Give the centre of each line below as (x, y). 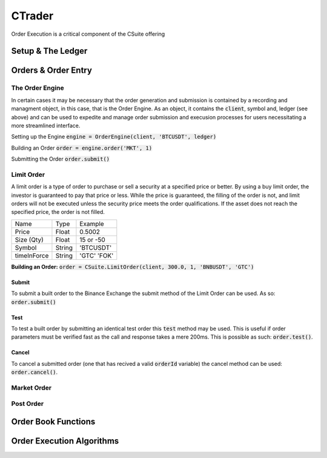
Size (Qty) (29, 239)
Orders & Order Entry (51, 71)
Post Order (28, 404)
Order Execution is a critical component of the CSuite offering (88, 34)
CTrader (32, 16)
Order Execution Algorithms (65, 441)
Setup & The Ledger (49, 51)
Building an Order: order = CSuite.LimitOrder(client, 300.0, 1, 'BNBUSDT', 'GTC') (133, 267)
